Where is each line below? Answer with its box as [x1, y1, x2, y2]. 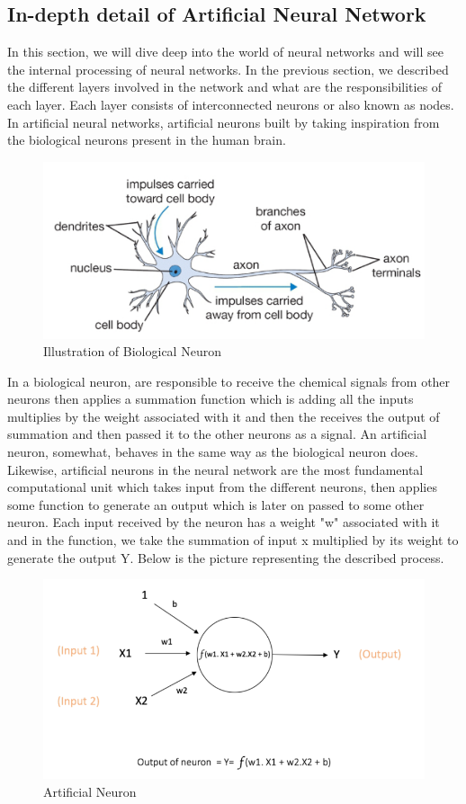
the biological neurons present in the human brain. [7, 130, 286, 149]
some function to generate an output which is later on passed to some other [7, 495, 425, 514]
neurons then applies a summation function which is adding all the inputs [7, 389, 414, 408]
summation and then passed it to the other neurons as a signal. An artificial [7, 424, 427, 443]
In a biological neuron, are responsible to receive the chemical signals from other [7, 371, 451, 390]
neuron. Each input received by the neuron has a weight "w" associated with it [7, 513, 440, 532]
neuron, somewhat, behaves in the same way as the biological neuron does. [7, 442, 418, 461]
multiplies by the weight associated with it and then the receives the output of [7, 406, 440, 425]
